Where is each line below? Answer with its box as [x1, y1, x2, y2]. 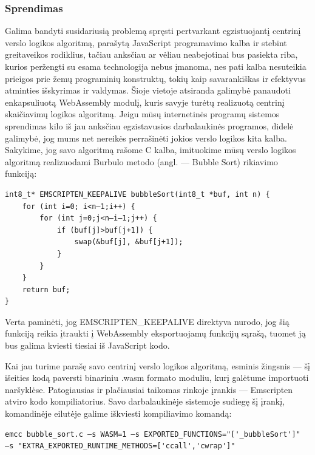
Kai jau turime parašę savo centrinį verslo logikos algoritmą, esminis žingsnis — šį [5, 359, 310, 372]
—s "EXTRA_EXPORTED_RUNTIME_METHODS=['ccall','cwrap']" [5, 442, 235, 451]
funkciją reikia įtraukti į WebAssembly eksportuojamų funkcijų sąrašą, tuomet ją [5, 327, 306, 340]
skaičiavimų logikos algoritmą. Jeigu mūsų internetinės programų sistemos [5, 108, 280, 120]
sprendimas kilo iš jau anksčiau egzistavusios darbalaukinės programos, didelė [5, 119, 294, 132]
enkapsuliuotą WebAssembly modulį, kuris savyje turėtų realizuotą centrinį [5, 95, 285, 108]
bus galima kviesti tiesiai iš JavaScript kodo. [5, 339, 170, 352]
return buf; [22, 285, 70, 294]
